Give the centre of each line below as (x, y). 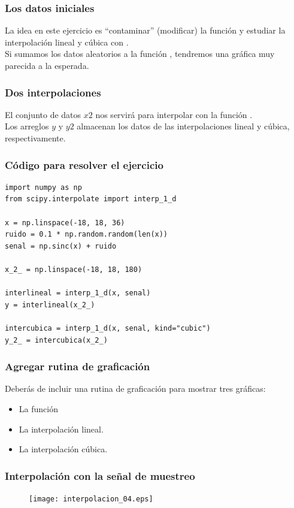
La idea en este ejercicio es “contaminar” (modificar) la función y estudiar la (145, 30)
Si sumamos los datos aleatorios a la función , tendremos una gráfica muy (140, 54)
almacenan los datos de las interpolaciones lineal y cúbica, (183, 126)
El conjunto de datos (43, 114)
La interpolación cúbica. (63, 449)
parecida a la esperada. (47, 65)
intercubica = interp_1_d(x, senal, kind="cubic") (108, 328)
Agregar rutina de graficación (78, 366)
